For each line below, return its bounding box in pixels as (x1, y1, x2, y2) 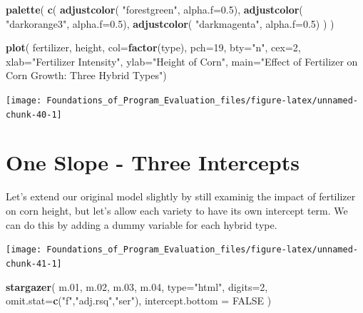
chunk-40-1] (6, 109, 62, 120)
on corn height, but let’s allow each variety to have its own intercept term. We (6, 203, 348, 217)
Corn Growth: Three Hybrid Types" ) (6, 68, 167, 83)
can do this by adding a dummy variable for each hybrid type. (6, 217, 277, 232)
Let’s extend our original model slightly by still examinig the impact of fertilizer (6, 189, 356, 204)
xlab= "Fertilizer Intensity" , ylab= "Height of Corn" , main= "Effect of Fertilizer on (6, 53, 358, 68)
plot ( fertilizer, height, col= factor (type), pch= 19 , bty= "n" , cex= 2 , (6, 40, 301, 55)
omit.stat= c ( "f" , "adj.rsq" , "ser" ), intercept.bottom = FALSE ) (6, 293, 272, 308)
